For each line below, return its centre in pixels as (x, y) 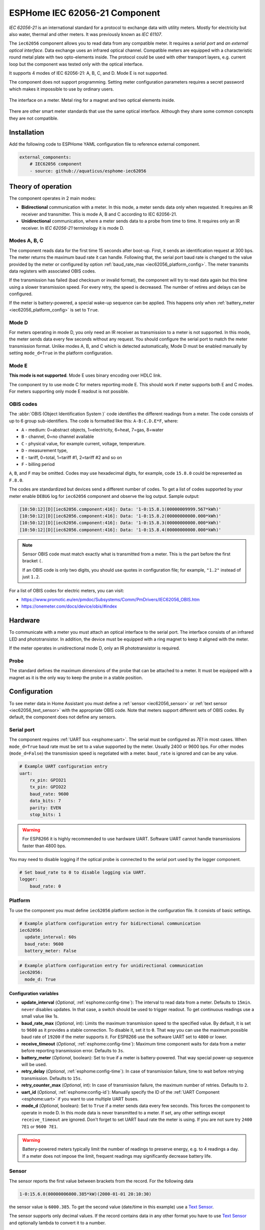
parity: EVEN (45, 808)
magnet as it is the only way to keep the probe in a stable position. (76, 677)
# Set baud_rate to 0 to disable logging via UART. (83, 873)
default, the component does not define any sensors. (63, 717)
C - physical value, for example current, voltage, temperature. (83, 443)
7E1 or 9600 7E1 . (40, 1126)
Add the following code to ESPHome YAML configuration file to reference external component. (105, 144)
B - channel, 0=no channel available (58, 437)
